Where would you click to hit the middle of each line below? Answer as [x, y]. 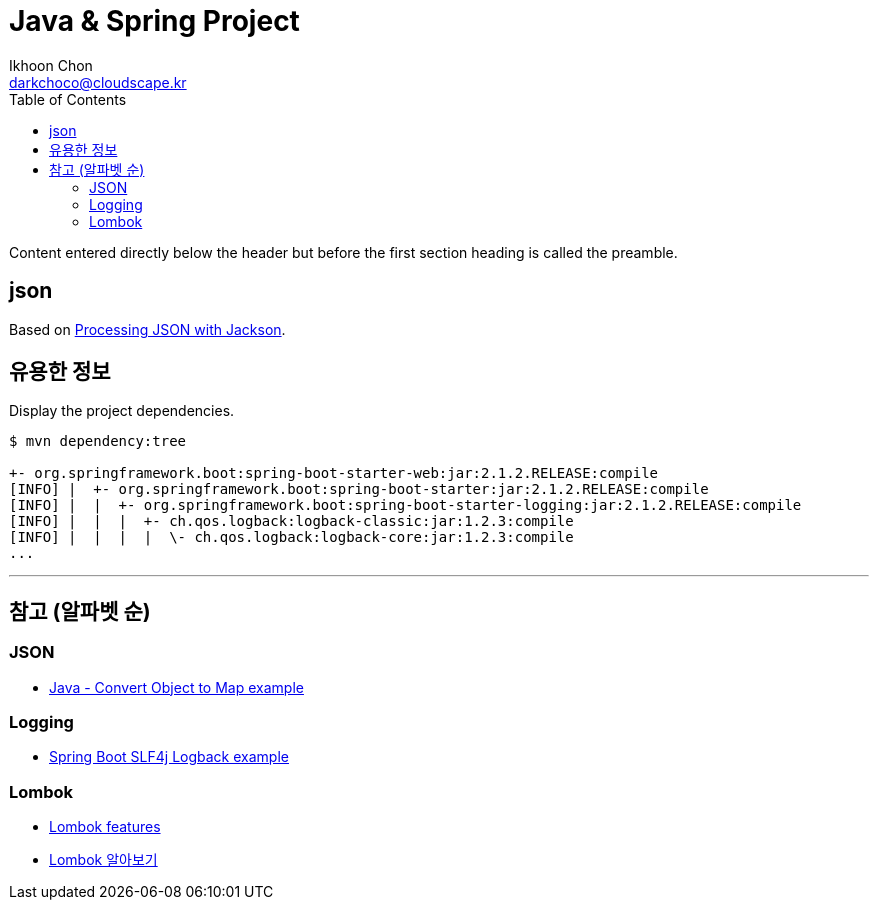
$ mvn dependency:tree [98, 441]
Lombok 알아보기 [103, 860]
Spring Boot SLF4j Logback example [169, 757]
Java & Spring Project [154, 21]
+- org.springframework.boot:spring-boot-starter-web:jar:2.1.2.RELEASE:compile [334, 473]
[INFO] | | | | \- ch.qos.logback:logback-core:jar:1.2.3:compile [291, 537]
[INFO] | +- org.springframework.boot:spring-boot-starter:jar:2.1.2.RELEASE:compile [359, 489]
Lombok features [105, 827]
